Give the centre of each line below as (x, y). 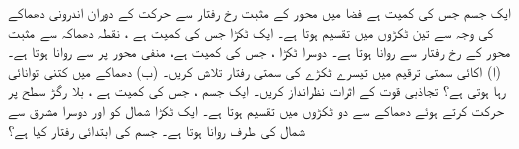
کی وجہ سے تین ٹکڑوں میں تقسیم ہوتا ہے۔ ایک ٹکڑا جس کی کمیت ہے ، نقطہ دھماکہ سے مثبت (251, 31)
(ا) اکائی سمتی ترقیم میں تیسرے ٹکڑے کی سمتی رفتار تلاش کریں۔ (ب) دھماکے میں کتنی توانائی (255, 70)
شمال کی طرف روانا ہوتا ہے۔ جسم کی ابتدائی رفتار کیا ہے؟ (156, 129)
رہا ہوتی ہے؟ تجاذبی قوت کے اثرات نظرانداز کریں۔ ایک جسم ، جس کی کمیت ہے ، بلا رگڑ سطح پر (257, 90)
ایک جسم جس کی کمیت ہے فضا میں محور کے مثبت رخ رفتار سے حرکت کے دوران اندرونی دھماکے (259, 12)
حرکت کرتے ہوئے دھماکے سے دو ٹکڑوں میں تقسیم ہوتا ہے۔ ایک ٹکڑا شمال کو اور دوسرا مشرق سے (256, 109)
